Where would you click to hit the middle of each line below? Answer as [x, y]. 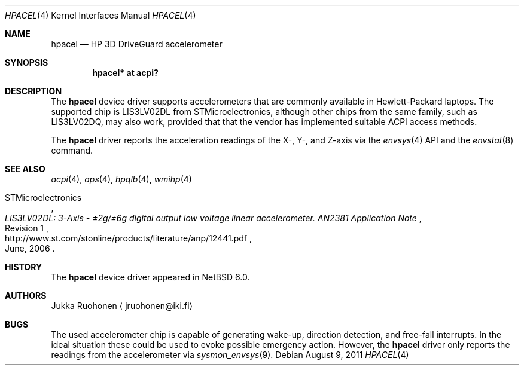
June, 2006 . [30, 248]
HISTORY [24, 267]
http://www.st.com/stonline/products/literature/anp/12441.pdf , [128, 238]
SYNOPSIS [27, 62]
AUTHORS [26, 296]
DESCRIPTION [33, 91]
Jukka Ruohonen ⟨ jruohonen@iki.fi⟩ [122, 306]
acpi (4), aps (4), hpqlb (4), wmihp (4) [121, 179]
